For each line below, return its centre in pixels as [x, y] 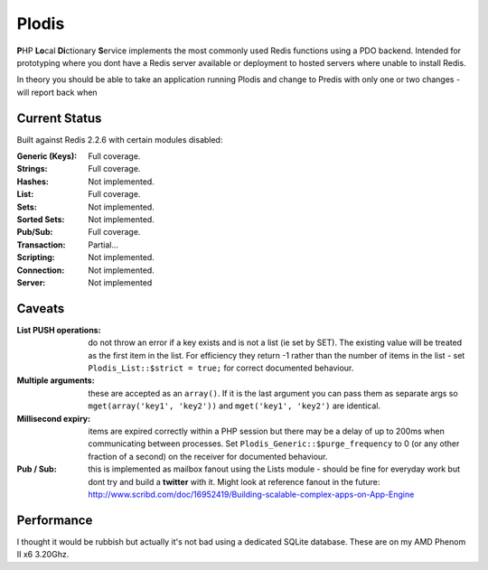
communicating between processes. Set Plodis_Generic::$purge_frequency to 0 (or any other [274, 444]
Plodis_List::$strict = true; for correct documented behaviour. [221, 368]
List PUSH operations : [59, 330]
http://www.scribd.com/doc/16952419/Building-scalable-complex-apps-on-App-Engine [251, 494]
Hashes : [33, 182]
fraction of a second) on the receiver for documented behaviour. [208, 456]
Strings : [32, 169]
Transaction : [42, 245]
